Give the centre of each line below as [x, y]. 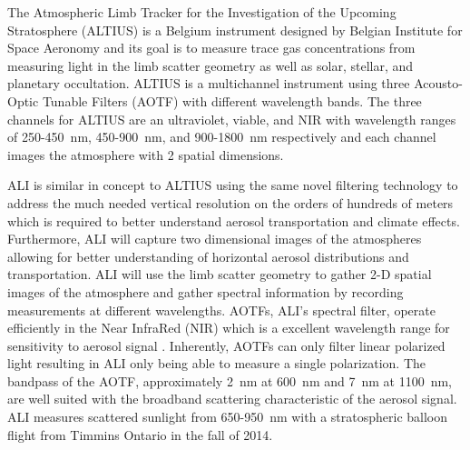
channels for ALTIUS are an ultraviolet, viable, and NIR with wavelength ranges [232, 119]
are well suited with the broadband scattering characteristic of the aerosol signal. [232, 399]
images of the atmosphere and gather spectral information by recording [206, 291]
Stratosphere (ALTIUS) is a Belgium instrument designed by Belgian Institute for [235, 30]
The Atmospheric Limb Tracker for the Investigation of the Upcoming [202, 12]
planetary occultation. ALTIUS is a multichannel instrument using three [209, 83]
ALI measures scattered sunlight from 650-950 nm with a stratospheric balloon [228, 417]
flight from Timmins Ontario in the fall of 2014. [140, 434]
